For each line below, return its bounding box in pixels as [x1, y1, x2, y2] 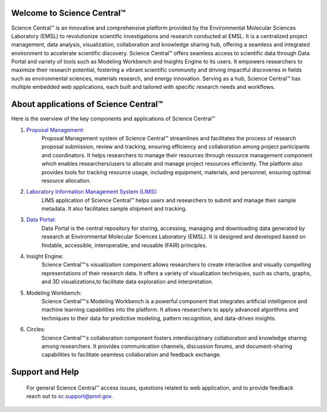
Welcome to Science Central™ [11, 8, 126, 18]
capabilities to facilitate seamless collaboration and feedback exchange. [41, 351, 222, 358]
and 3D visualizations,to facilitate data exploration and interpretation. [41, 278, 214, 286]
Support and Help [11, 367, 79, 378]
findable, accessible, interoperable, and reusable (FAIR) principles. [41, 241, 207, 249]
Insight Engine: [26, 253, 64, 260]
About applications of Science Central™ [11, 99, 163, 110]
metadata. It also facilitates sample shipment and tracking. [41, 205, 187, 212]
